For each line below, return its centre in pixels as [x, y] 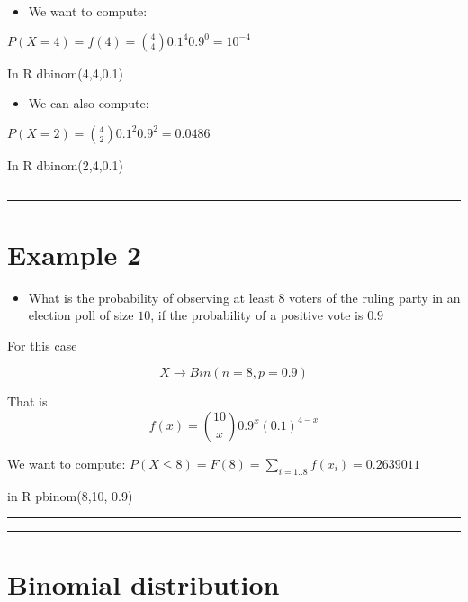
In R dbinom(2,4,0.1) [65, 164]
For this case [42, 345]
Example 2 [75, 254]
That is [27, 401]
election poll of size [81, 315]
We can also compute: [89, 103]
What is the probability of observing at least [151, 297]
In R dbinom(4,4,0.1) [65, 73]
